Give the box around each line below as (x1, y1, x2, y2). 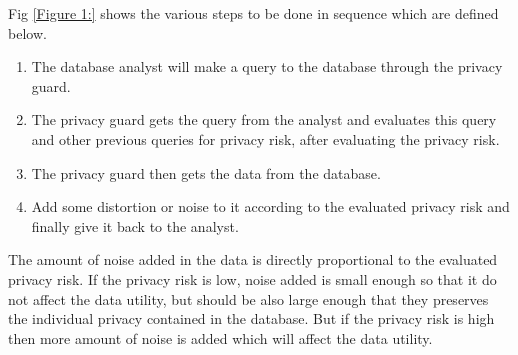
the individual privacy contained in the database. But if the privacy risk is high (8, 308, 495, 329)
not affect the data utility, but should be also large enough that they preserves (8, 288, 489, 309)
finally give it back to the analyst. (31, 215, 239, 236)
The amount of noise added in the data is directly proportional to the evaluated (8, 249, 498, 270)
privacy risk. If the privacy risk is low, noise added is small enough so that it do (8, 268, 497, 289)
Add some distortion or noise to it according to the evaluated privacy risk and (31, 196, 510, 217)
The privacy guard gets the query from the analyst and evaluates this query (31, 109, 497, 130)
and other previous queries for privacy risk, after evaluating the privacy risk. (31, 128, 500, 149)
